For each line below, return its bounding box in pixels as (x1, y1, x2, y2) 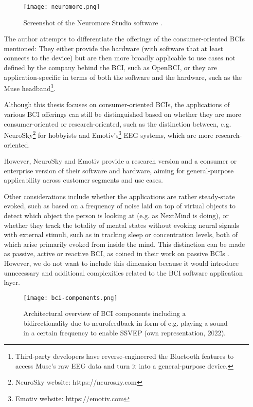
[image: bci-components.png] (23, 294, 118, 301)
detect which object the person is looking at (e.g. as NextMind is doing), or (4, 210, 229, 221)
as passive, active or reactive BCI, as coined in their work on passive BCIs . (4, 248, 230, 259)
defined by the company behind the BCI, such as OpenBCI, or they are (4, 62, 217, 73)
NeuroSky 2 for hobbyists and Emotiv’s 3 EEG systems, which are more (4, 129, 214, 140)
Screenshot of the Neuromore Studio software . (23, 17, 163, 27)
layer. (4, 277, 20, 287)
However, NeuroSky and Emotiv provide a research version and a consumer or (4, 156, 237, 166)
